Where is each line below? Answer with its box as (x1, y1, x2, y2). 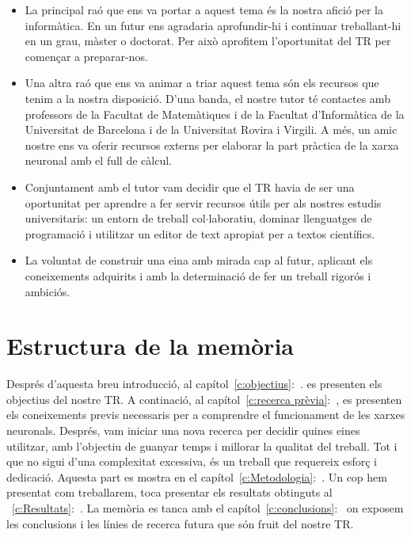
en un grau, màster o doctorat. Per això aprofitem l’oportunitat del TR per (25, 32, 391, 49)
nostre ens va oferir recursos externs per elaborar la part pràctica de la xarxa (25, 136, 399, 153)
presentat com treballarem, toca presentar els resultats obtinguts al (6, 484, 333, 501)
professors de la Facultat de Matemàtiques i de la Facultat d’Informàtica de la (25, 105, 405, 122)
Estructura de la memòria (6, 329, 294, 362)
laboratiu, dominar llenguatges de (208, 210, 372, 227)
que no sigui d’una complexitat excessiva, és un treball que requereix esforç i (6, 453, 377, 470)
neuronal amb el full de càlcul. (25, 152, 172, 169)
